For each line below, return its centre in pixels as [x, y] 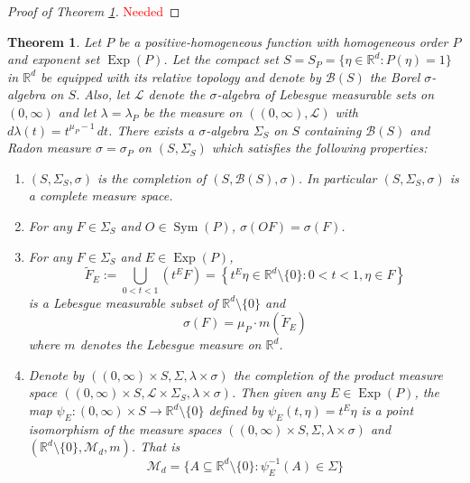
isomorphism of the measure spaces [125, 428]
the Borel [395, 76]
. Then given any [279, 392]
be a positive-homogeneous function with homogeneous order [283, 41]
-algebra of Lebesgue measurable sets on [326, 94]
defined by [236, 410]
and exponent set [54, 59]
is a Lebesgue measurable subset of [123, 302]
